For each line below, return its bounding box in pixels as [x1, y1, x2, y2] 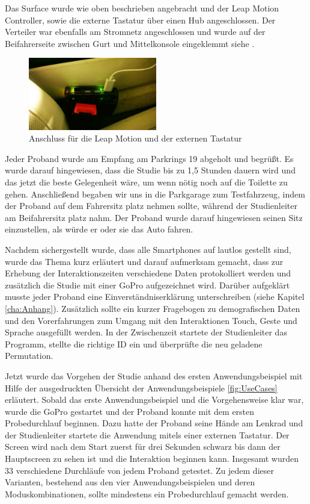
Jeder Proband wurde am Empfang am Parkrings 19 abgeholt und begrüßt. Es [5, 152, 294, 164]
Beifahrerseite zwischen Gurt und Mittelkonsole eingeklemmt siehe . [5, 37, 255, 49]
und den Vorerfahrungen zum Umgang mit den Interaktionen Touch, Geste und [5, 314, 297, 326]
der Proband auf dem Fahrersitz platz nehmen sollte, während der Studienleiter [5, 199, 297, 212]
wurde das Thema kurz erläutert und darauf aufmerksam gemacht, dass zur [5, 255, 284, 267]
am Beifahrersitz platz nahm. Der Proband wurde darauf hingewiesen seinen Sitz [5, 211, 303, 223]
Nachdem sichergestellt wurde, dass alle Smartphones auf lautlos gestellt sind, [5, 243, 291, 255]
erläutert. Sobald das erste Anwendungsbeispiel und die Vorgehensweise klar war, [5, 393, 304, 406]
